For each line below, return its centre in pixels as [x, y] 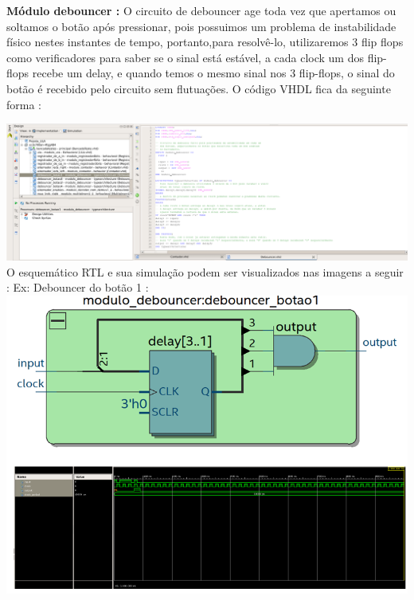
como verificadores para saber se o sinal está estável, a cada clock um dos [185, 57]
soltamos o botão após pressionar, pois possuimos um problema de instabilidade [201, 26]
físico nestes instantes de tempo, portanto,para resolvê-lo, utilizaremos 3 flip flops [205, 42]
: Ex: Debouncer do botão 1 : [78, 287]
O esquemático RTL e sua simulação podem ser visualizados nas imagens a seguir [205, 271]
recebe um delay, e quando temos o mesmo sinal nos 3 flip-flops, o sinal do [213, 73]
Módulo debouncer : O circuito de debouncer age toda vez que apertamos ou [201, 10]
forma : [24, 104]
